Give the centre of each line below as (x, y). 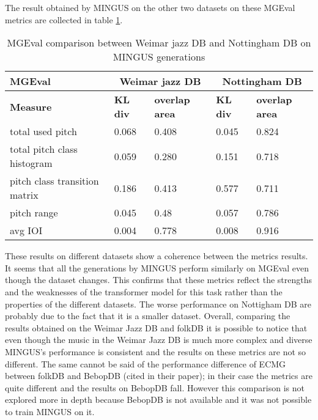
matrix (24, 195)
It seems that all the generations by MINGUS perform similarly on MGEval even (157, 267)
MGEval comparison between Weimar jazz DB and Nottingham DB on (159, 43)
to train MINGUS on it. (50, 411)
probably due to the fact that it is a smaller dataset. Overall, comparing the (148, 316)
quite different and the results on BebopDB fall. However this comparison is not (155, 387)
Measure (31, 106)
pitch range (34, 213)
